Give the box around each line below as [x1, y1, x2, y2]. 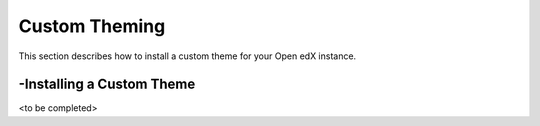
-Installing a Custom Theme [18, 76, 196, 93]
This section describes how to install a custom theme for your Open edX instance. [18, 50, 357, 62]
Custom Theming [18, 15, 166, 37]
